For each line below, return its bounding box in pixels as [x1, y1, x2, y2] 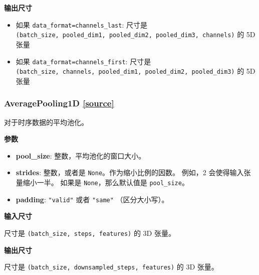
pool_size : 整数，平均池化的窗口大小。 [16, 150, 146, 161]
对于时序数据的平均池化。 [4, 116, 88, 127]
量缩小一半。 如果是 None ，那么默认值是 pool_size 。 [16, 177, 189, 188]
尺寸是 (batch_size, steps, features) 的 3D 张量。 [4, 227, 175, 238]
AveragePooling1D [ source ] [4, 97, 114, 109]
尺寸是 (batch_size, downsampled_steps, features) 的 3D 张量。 [4, 261, 218, 272]
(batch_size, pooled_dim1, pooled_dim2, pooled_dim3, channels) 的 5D [16, 29, 255, 40]
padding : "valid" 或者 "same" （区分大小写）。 [16, 194, 169, 204]
